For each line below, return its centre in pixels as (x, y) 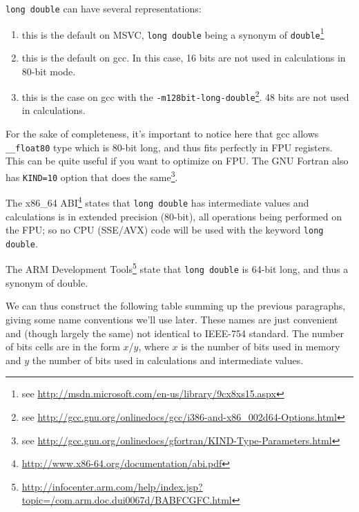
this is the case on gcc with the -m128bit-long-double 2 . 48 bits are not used (185, 96)
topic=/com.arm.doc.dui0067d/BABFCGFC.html (127, 500)
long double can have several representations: (104, 8)
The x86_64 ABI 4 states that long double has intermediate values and (157, 201)
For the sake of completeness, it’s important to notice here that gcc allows (162, 134)
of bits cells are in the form (63, 347)
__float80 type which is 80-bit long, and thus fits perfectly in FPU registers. (169, 147)
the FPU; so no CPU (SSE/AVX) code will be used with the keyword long (165, 230)
